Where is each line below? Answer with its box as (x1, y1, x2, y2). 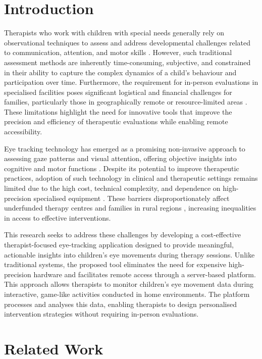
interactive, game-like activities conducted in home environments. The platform (4, 288, 250, 299)
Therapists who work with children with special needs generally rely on (4, 27, 225, 38)
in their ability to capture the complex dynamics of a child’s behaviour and (4, 67, 237, 77)
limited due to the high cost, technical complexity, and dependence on (4, 183, 221, 193)
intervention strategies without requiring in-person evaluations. (4, 309, 199, 319)
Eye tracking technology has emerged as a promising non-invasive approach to (4, 143, 245, 153)
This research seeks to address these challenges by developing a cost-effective (4, 229, 241, 240)
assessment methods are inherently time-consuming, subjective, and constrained (4, 57, 251, 67)
